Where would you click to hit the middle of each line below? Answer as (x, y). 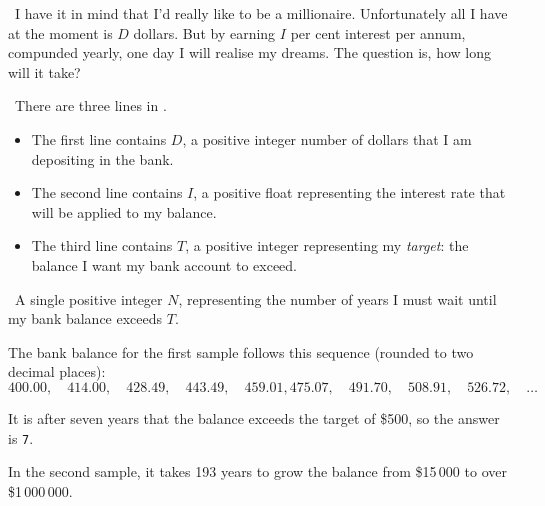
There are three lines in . (90, 105)
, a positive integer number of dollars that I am (327, 138)
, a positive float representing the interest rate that (349, 192)
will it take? (44, 71)
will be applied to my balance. (124, 211)
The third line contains (102, 245)
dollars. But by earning (204, 32)
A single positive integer (88, 298)
